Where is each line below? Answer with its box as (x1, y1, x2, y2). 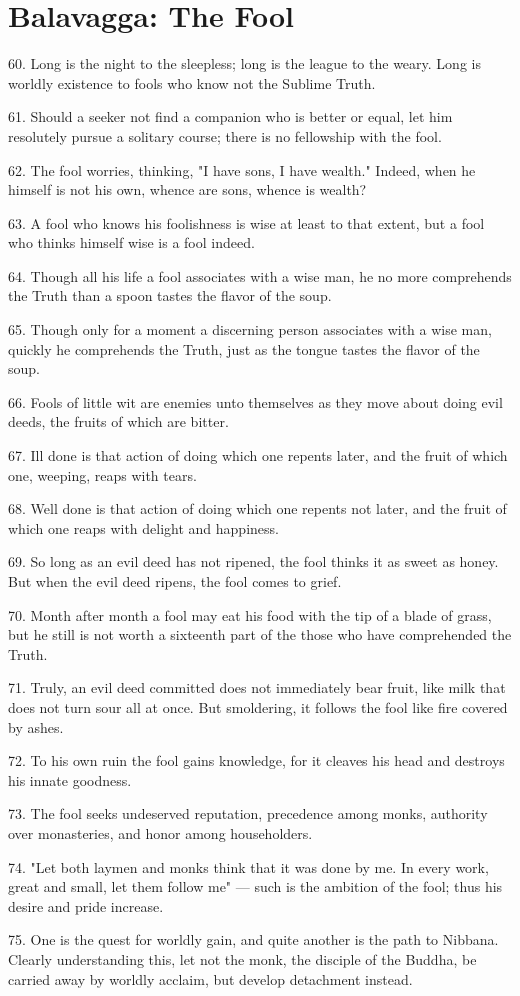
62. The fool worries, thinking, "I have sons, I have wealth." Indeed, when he (8, 159, 476, 180)
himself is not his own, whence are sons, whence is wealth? (8, 179, 367, 200)
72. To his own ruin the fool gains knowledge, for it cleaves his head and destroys (8, 750, 505, 771)
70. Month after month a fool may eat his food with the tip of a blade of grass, (8, 604, 492, 625)
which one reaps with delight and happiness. (8, 517, 279, 538)
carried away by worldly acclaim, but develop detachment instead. (8, 968, 413, 989)
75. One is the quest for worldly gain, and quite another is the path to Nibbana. (8, 929, 499, 950)
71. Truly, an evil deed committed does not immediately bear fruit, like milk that (8, 677, 506, 698)
